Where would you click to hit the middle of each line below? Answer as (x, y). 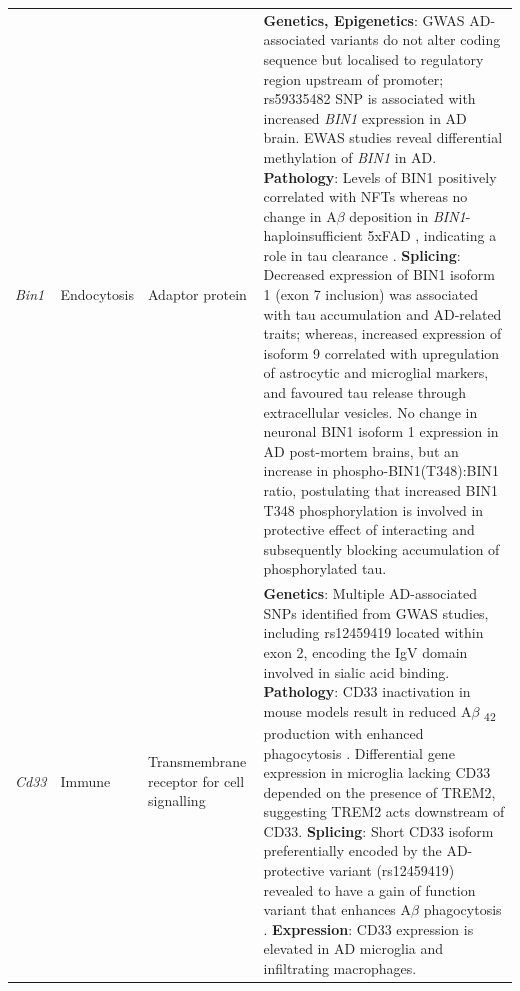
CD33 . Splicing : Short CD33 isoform (378, 830)
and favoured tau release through (364, 392)
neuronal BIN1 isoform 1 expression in (381, 431)
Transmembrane (197, 761)
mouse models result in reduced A (367, 710)
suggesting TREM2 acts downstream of (384, 811)
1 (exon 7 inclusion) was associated (371, 294)
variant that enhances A (337, 909)
